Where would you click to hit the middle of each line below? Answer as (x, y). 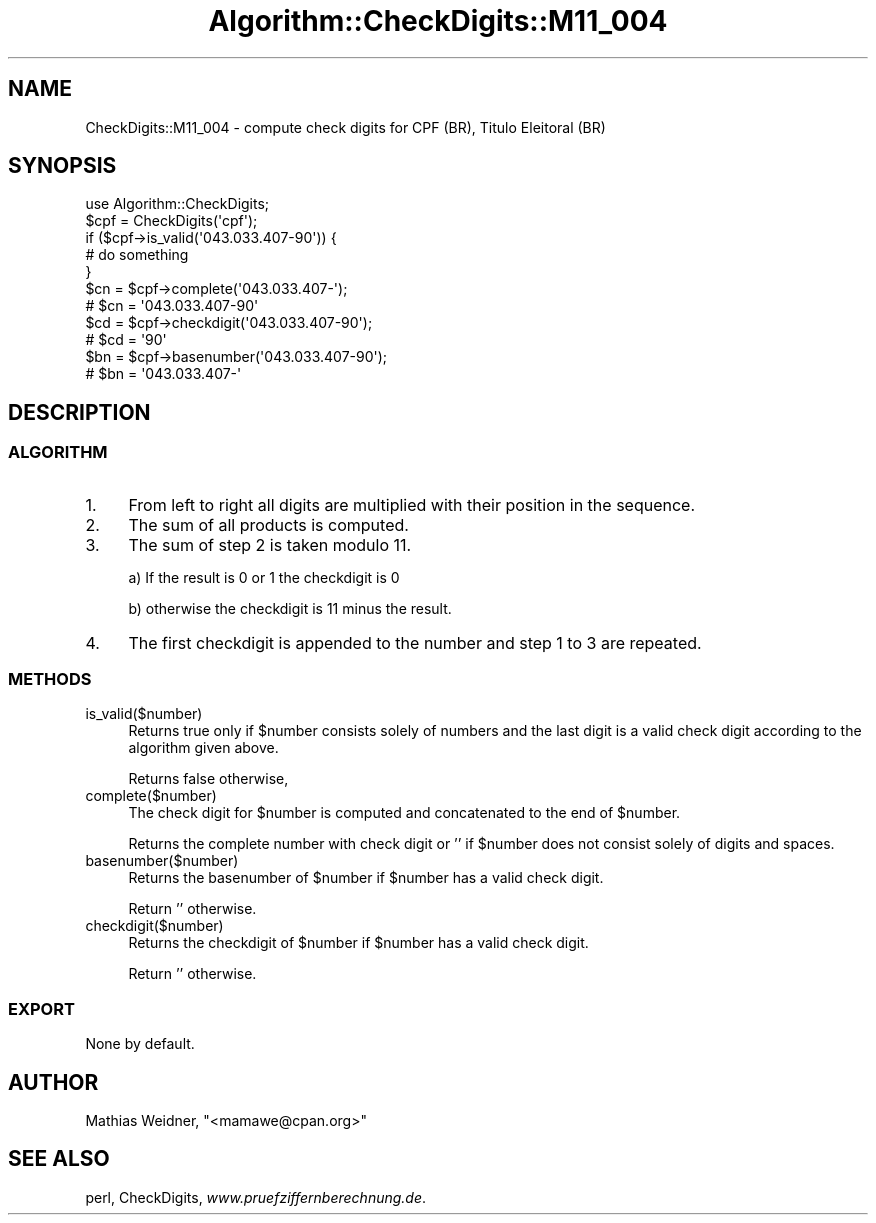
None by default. (140, 1044)
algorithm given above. (203, 748)
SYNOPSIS (62, 166)
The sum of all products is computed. (268, 524)
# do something (137, 255)
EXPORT (41, 1008)
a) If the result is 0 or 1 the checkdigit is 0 (264, 577)
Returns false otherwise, (208, 779)
